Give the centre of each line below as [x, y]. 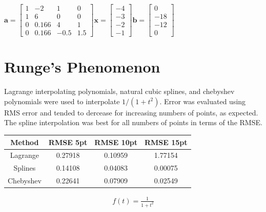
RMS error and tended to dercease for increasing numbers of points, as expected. [131, 112]
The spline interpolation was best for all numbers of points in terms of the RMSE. [133, 122]
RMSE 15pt [166, 142]
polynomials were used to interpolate [62, 101]
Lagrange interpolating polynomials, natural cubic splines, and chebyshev [119, 91]
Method [25, 142]
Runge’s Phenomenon [82, 67]
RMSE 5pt [68, 142]
